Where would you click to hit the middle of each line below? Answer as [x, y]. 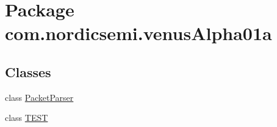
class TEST [27, 118]
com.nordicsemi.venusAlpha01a [138, 33]
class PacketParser [39, 97]
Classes [28, 71]
